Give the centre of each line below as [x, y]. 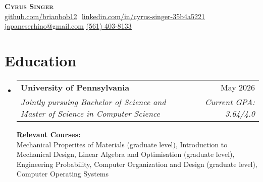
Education [41, 60]
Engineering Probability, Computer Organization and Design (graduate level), [137, 164]
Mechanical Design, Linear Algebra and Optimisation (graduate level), [125, 154]
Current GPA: [230, 102]
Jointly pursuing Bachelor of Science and [93, 102]
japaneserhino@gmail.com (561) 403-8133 [68, 26]
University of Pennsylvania [75, 87]
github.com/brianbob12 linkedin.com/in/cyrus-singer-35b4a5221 [105, 16]
